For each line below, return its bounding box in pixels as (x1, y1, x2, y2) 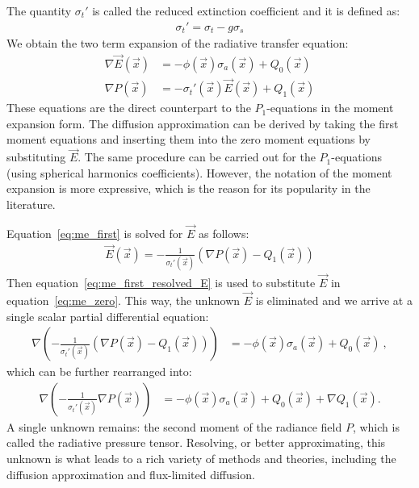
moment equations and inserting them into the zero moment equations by (6, 131, 371, 148)
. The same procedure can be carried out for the (78, 148, 316, 165)
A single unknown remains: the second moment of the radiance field (6, 418, 342, 435)
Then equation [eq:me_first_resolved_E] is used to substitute (6, 274, 316, 291)
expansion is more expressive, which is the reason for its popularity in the (6, 180, 371, 197)
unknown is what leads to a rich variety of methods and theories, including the (6, 449, 396, 466)
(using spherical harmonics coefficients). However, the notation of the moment (6, 164, 392, 181)
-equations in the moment (266, 99, 394, 116)
